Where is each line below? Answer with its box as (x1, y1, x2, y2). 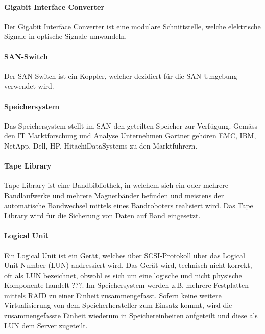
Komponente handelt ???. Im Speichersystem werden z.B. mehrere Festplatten (4, 280, 249, 290)
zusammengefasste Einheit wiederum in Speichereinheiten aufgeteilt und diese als (4, 310, 258, 321)
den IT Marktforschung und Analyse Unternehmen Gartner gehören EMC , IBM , (4, 130, 256, 141)
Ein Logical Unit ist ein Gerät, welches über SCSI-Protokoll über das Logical (4, 249, 245, 260)
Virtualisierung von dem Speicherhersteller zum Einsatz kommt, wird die (4, 300, 232, 310)
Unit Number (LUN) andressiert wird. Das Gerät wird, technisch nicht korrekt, (4, 260, 252, 270)
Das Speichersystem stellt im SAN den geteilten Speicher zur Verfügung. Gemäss (4, 120, 257, 131)
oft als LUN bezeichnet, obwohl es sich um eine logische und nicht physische (4, 269, 242, 280)
